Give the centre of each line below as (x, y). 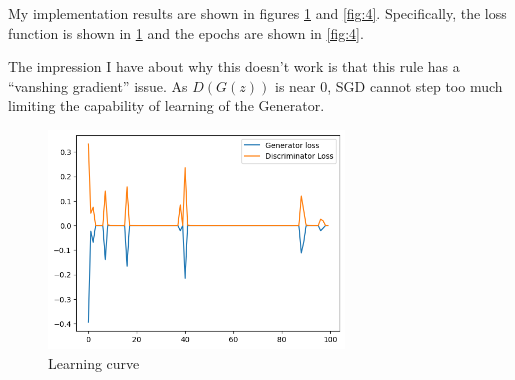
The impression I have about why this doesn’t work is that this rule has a (234, 66)
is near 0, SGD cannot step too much (389, 85)
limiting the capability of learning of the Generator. (166, 105)
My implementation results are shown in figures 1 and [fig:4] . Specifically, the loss (257, 13)
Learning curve (94, 362)
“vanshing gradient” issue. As (98, 85)
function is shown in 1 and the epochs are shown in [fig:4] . (186, 32)
